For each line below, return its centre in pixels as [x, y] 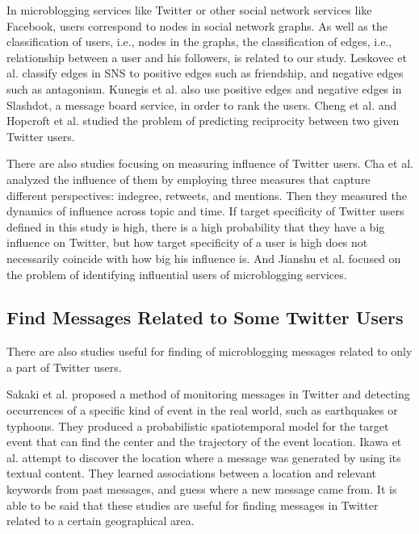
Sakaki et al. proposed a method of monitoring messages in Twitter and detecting [208, 394]
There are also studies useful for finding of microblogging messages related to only [209, 351]
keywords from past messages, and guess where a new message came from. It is [202, 489]
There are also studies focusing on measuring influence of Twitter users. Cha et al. [210, 163]
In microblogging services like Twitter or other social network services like [189, 10]
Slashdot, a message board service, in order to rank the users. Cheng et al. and [202, 104]
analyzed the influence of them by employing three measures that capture [189, 179]
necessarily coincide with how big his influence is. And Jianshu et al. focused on [204, 258]
